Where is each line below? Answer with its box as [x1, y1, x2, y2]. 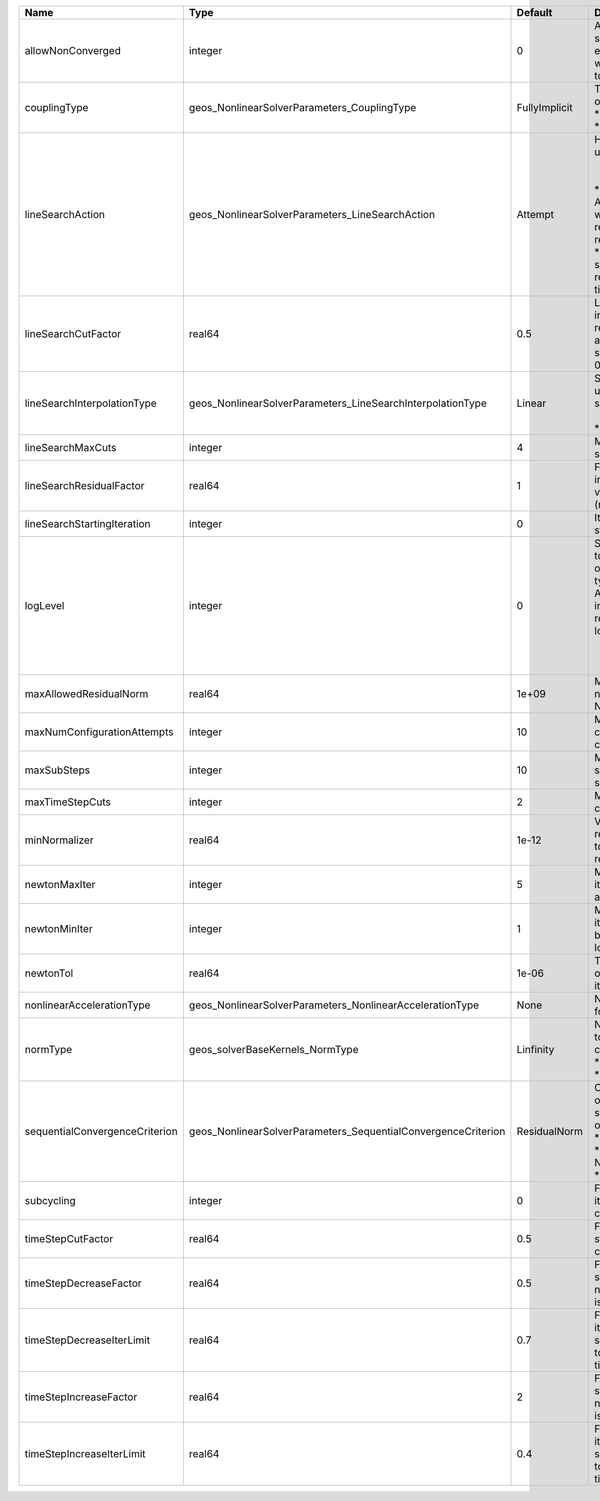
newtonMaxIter [24, 878, 96, 891]
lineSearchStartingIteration [24, 517, 151, 530]
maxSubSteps [24, 763, 90, 777]
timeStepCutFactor [24, 1232, 114, 1245]
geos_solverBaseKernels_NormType [188, 1043, 359, 1056]
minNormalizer [24, 833, 94, 847]
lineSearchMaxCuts [24, 441, 117, 454]
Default [516, 6, 553, 19]
